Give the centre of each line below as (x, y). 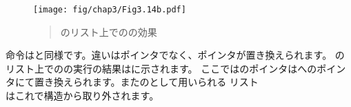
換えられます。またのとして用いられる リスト (156, 82)
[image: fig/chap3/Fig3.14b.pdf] (110, 10)
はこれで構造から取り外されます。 (82, 96)
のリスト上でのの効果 (109, 31)
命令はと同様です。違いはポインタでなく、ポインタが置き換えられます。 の (175, 55)
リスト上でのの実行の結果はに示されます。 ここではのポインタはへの (161, 68)
